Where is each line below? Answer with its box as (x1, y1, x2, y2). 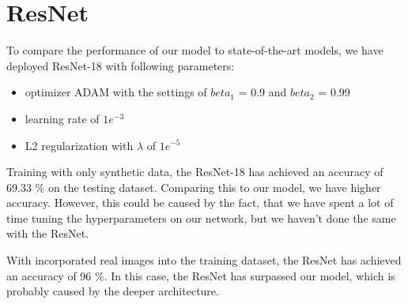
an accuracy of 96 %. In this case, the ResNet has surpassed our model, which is (6, 267, 395, 283)
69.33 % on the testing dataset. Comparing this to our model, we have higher (6, 178, 381, 195)
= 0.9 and (238, 84, 287, 100)
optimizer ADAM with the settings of (25, 84, 207, 100)
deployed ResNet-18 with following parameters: (6, 57, 235, 73)
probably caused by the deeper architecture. (6, 283, 219, 299)
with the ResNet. (6, 225, 89, 242)
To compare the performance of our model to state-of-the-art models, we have (6, 42, 383, 58)
